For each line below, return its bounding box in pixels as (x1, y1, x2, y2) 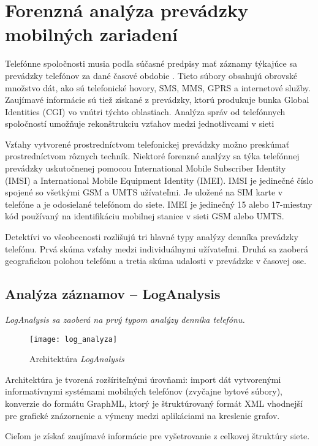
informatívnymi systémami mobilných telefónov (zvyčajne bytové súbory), (5, 385, 282, 398)
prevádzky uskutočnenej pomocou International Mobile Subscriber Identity (5, 162, 286, 175)
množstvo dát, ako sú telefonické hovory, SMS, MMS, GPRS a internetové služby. (5, 81, 311, 94)
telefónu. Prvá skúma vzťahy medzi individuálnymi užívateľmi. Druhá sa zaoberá (5, 242, 308, 255)
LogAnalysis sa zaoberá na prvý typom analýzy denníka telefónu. (5, 313, 245, 326)
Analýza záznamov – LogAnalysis (5, 284, 221, 303)
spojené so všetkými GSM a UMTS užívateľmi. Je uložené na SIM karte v (5, 186, 283, 198)
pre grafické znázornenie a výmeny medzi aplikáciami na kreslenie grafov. (5, 409, 280, 421)
